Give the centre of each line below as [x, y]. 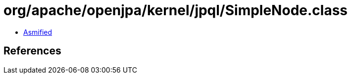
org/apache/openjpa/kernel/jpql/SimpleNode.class [175, 10]
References [32, 51]
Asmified [38, 32]
